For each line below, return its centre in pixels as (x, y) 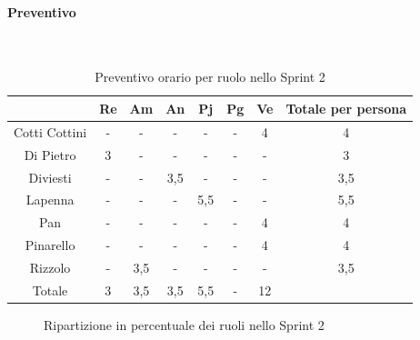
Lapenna (50, 200)
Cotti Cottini (50, 131)
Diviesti (50, 177)
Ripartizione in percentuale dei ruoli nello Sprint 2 (184, 324)
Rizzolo (50, 267)
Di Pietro (50, 154)
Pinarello (50, 245)
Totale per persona (346, 108)
